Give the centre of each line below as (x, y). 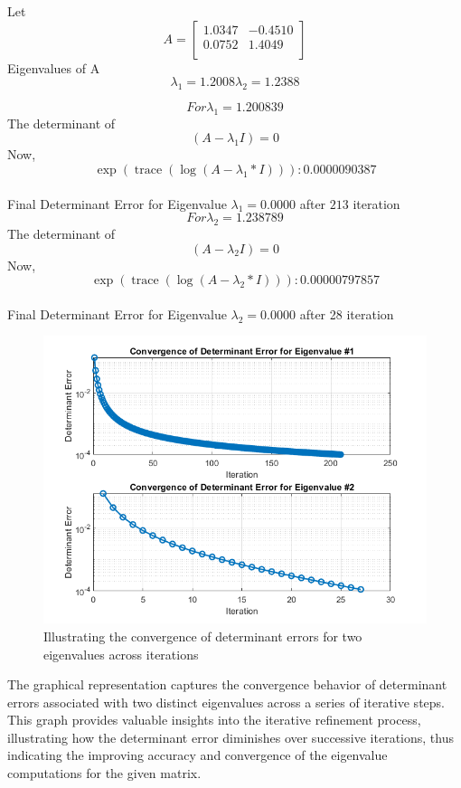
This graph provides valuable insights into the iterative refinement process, (214, 720)
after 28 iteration (347, 313)
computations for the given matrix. (104, 773)
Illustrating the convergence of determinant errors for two (203, 636)
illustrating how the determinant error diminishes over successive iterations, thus (230, 737)
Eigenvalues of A (54, 67)
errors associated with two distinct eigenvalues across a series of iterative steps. (226, 702)
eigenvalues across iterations (121, 654)
